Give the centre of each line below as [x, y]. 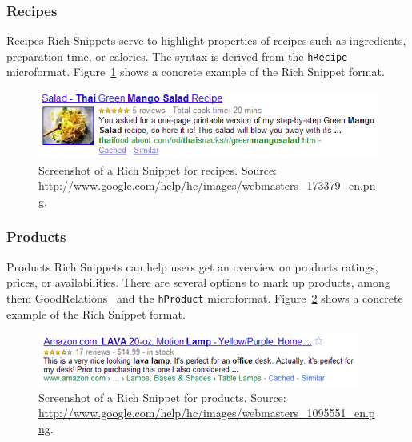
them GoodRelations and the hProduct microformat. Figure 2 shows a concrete [205, 297]
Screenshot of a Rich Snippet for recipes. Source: [158, 169]
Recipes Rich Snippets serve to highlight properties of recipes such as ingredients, [206, 40]
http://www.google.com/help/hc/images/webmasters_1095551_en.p [207, 413]
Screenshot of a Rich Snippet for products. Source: [162, 397]
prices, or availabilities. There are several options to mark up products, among [198, 282]
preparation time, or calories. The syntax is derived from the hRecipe [177, 56]
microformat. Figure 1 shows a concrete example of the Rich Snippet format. [196, 72]
